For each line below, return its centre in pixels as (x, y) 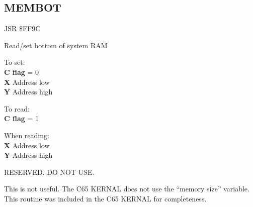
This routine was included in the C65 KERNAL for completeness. (105, 198)
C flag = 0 (22, 72)
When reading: (27, 135)
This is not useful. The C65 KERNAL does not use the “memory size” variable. (127, 189)
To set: (15, 62)
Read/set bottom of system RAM (56, 45)
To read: (17, 108)
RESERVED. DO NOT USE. (49, 172)
